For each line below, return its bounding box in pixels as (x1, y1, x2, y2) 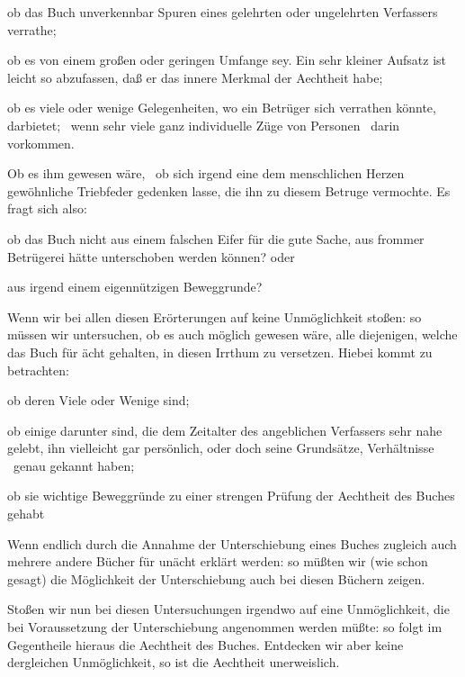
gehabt (7, 504, 45, 523)
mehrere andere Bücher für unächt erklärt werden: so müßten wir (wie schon (7, 552, 428, 571)
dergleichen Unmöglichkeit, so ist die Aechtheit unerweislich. (7, 653, 340, 672)
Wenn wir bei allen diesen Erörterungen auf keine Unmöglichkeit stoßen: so (7, 307, 422, 326)
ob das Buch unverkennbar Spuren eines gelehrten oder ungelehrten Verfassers (7, 3, 438, 21)
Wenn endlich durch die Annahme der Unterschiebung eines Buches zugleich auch (7, 534, 457, 553)
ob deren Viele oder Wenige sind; (7, 391, 190, 410)
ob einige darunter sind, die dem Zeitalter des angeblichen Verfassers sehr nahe (7, 420, 443, 439)
